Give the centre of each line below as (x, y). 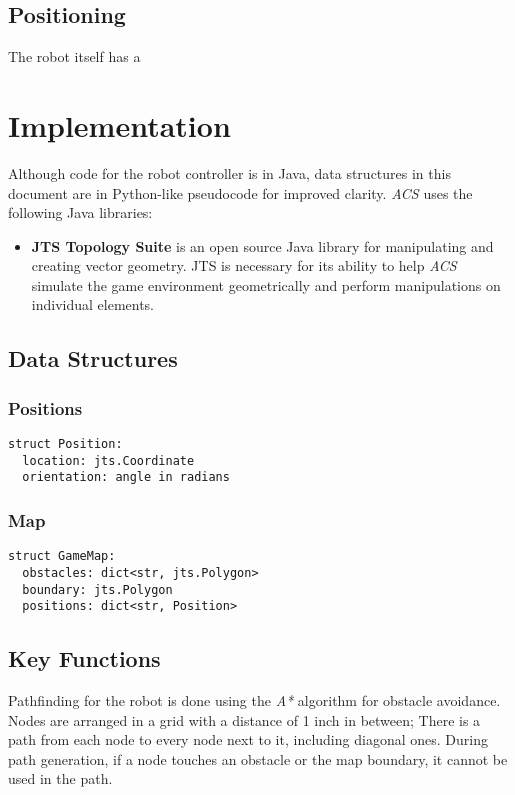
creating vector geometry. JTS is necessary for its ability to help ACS (244, 265)
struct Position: (65, 444)
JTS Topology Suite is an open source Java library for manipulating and (262, 245)
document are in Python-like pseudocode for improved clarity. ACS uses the (240, 192)
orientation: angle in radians (126, 477)
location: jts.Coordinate (108, 460)
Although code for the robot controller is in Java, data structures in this (229, 172)
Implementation (119, 124)
